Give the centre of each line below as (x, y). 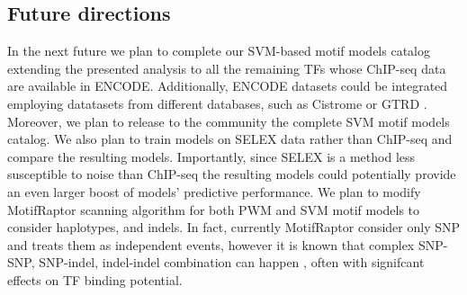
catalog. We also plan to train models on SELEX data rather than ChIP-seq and (230, 139)
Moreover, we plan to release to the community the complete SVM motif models (229, 121)
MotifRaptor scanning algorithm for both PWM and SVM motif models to (214, 209)
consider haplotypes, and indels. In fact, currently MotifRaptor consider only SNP (234, 227)
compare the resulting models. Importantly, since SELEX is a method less (211, 156)
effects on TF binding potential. (95, 279)
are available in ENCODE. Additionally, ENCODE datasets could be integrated (228, 86)
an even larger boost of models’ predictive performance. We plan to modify (214, 191)
